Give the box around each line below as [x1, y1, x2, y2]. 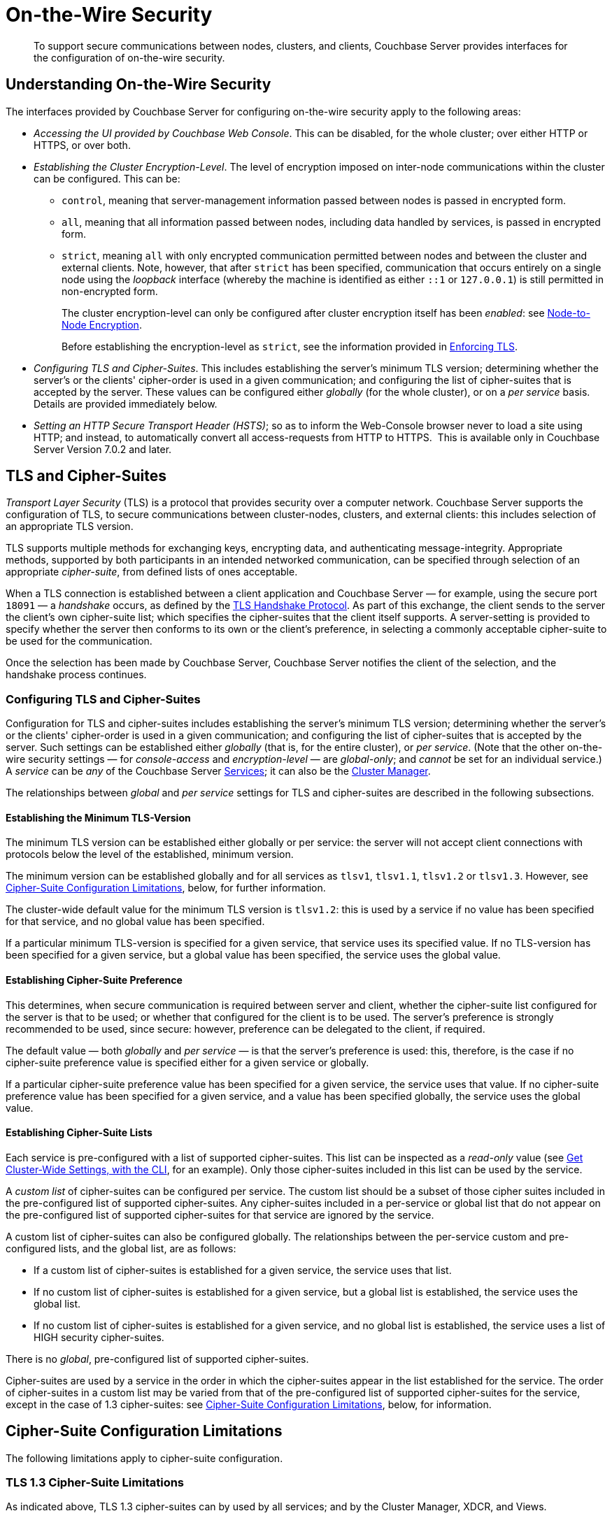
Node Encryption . [62, 318, 142, 331]
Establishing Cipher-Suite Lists [6, 1126, 152, 1139]
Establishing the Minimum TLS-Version [6, 811, 191, 824]
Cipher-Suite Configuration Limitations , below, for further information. [6, 882, 326, 894]
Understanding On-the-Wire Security [6, 76, 271, 94]
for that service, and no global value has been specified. [6, 915, 265, 928]
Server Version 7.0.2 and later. [34, 443, 172, 455]
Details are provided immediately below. [34, 397, 218, 410]
